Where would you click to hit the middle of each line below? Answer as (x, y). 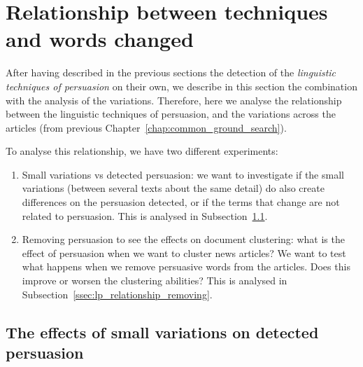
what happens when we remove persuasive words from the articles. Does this (186, 266)
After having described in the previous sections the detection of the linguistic (171, 72)
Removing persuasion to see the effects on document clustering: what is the (183, 239)
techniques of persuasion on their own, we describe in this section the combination (181, 86)
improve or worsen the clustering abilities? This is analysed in (155, 281)
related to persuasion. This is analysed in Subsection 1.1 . (145, 215)
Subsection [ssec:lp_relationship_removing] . (117, 294)
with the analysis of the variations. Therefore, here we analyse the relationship (174, 100)
